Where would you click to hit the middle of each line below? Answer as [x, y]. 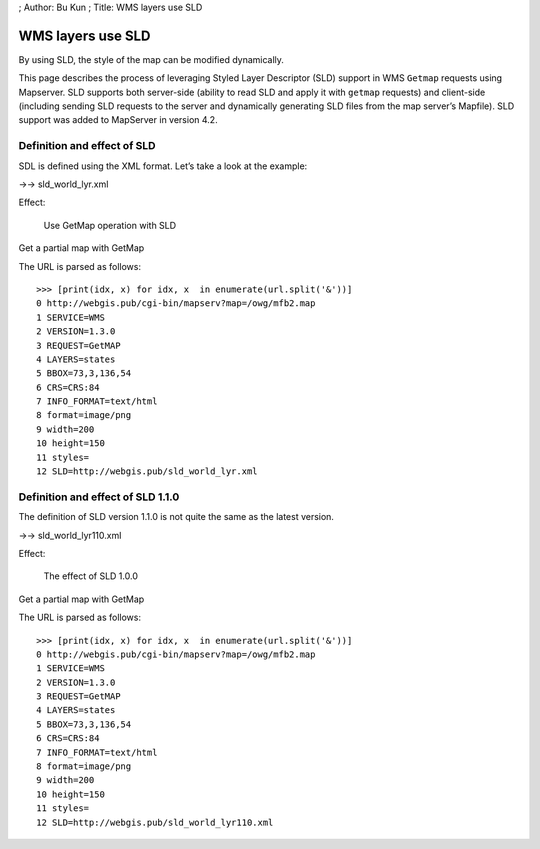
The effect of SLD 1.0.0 [91, 576]
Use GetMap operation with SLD [110, 225]
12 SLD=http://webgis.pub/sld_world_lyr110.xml [155, 822]
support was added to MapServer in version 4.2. [118, 120]
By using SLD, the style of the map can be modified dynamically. [151, 59]
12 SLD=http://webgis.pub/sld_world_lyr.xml [147, 471]
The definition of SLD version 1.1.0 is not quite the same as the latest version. [176, 517]
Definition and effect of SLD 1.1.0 [99, 497]
